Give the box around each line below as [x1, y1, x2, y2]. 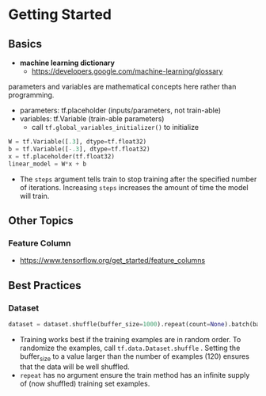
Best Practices [8, 279, 82, 292]
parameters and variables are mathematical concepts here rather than [8, 82, 237, 91]
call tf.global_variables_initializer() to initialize [31, 123, 199, 131]
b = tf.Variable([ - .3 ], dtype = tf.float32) [8, 145, 150, 153]
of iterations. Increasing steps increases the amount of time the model [19, 182, 249, 192]
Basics [8, 37, 42, 51]
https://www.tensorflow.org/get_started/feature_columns [19, 256, 206, 265]
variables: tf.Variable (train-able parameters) [19, 114, 165, 124]
